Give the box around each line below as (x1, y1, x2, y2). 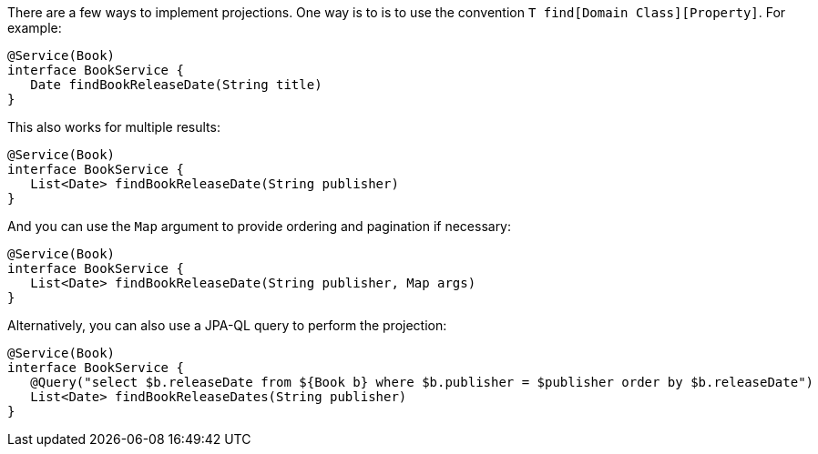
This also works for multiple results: (7, 119, 220, 135)
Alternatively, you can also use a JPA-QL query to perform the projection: (7, 318, 447, 333)
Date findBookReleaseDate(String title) (30, 77, 322, 92)
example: (7, 20, 62, 35)
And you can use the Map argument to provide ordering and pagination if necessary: (7, 218, 512, 234)
